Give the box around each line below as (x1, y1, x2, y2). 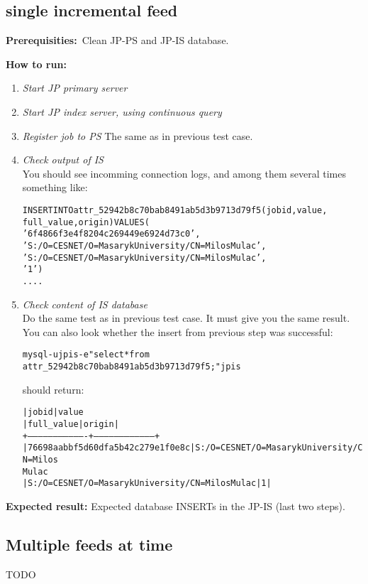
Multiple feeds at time (6, 533, 173, 555)
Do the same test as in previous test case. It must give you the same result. (22, 310, 350, 325)
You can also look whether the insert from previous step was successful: (22, 324, 333, 339)
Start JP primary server (22, 80, 128, 95)
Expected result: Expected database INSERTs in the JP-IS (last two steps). (6, 498, 345, 513)
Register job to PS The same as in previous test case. (22, 128, 253, 143)
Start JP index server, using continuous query (22, 104, 222, 119)
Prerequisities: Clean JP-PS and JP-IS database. (6, 33, 229, 48)
